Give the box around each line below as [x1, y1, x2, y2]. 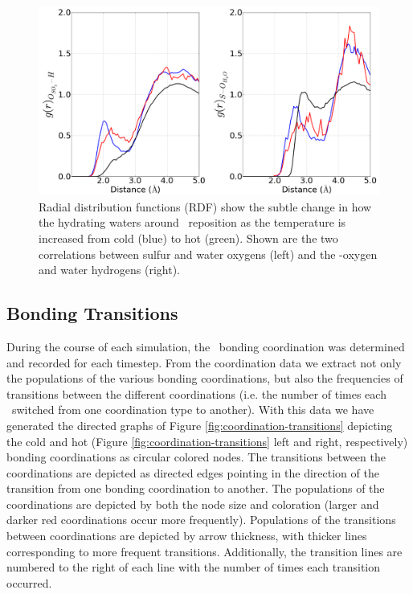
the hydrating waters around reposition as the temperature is [39, 214, 346, 231]
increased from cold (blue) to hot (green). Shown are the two [39, 229, 338, 246]
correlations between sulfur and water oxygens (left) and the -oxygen [39, 245, 378, 262]
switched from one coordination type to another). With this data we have [11, 401, 374, 418]
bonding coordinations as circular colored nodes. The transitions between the [6, 449, 386, 465]
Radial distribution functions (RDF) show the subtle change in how [39, 198, 372, 215]
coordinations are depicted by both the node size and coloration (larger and [6, 495, 379, 512]
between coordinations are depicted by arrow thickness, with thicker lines [6, 527, 367, 544]
